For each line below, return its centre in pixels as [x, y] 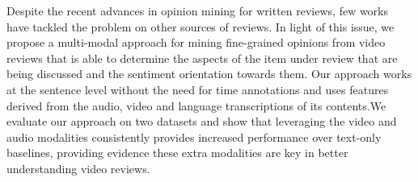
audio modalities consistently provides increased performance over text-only [194, 136]
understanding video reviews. [78, 168]
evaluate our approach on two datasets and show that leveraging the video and [202, 121]
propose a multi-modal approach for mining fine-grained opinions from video [196, 42]
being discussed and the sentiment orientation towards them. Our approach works [209, 74]
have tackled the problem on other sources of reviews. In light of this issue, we [201, 26]
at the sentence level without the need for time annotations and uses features [198, 89]
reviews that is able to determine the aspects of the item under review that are [202, 58]
